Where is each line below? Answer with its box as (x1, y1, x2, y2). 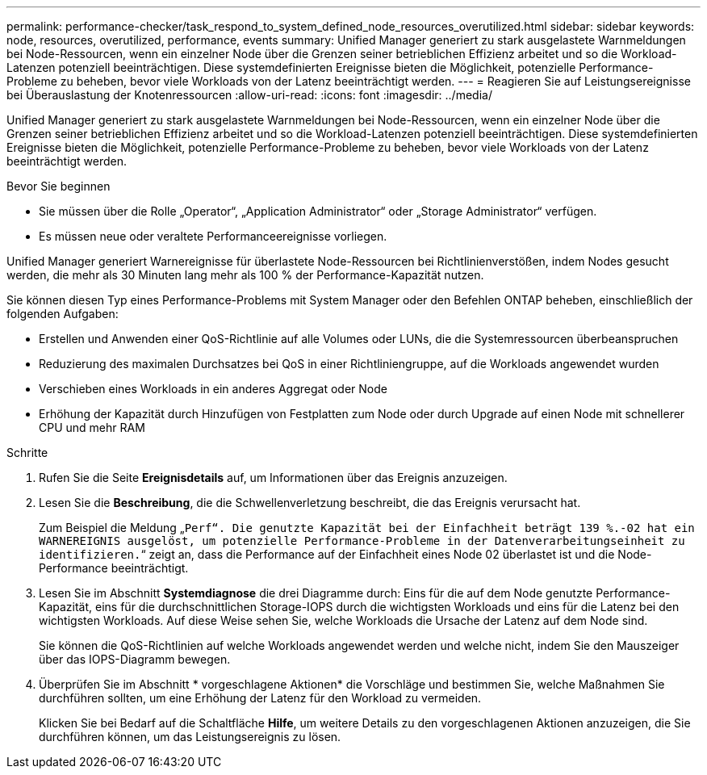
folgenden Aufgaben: (6, 307, 119, 320)
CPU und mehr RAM (39, 421, 145, 434)
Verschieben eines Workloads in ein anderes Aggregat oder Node (39, 382, 387, 396)
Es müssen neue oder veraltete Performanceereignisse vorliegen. (39, 229, 387, 243)
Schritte (6, 446, 48, 459)
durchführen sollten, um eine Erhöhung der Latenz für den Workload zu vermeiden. (39, 691, 482, 705)
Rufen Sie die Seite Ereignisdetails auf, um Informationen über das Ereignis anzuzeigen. (39, 471, 508, 484)
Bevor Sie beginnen (6, 179, 111, 193)
